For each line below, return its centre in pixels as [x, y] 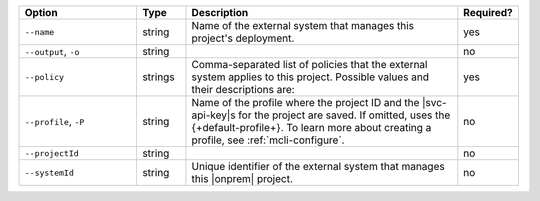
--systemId [49, 172]
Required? [488, 12]
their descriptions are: [243, 89]
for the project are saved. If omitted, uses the [344, 115]
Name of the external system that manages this [303, 25]
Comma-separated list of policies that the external [309, 64]
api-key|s [213, 115]
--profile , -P [54, 121]
